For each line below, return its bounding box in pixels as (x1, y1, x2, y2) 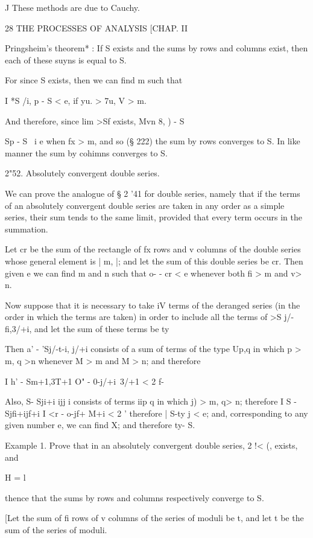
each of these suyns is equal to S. (5, 53, 127, 66)
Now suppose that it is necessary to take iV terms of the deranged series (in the (5, 298, 300, 311)
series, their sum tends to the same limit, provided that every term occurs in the (5, 211, 302, 223)
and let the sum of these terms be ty (34, 322, 169, 335)
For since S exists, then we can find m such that (5, 74, 183, 86)
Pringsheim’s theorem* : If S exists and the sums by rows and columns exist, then (5, 42, 308, 54)
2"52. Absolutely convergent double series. (5, 167, 160, 179)
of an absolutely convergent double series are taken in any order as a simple (5, 199, 285, 211)
